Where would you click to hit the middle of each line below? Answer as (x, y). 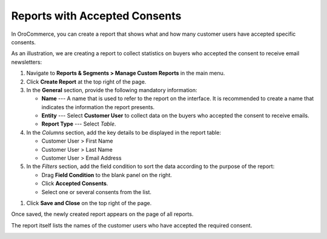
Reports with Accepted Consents (96, 16)
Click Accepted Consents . (75, 183)
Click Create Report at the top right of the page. (86, 81)
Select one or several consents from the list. (96, 192)
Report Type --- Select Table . (79, 124)
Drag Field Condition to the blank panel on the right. (107, 175)
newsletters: (27, 62)
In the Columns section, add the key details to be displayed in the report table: (124, 132)
